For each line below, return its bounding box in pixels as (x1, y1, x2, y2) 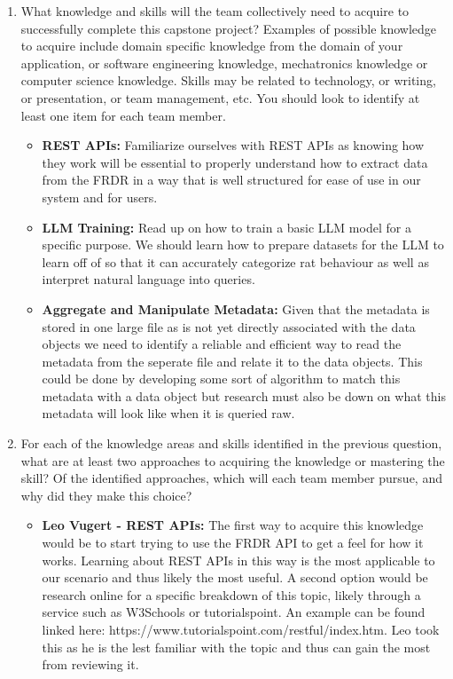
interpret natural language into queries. (42, 270, 255, 288)
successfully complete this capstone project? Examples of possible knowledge (20, 19, 437, 37)
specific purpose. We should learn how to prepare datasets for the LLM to (42, 235, 444, 254)
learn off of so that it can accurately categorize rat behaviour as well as (42, 252, 429, 271)
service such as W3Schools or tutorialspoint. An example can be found (42, 603, 426, 621)
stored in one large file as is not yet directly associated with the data (42, 317, 416, 336)
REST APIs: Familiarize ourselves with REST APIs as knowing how (42, 136, 425, 154)
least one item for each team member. (20, 106, 226, 124)
